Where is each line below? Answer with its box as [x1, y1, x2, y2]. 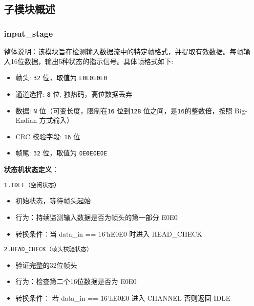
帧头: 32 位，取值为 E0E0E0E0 [15, 72, 107, 83]
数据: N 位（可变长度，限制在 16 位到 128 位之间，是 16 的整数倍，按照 [15, 105, 233, 115]
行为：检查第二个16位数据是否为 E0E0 [15, 276, 137, 286]
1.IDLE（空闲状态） [4, 181, 60, 189]
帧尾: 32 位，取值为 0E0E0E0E [15, 148, 107, 158]
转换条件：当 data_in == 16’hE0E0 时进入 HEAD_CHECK [15, 228, 202, 239]
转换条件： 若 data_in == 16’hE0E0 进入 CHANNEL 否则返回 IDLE [15, 292, 231, 303]
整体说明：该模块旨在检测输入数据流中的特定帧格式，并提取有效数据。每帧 [4, 46, 243, 56]
